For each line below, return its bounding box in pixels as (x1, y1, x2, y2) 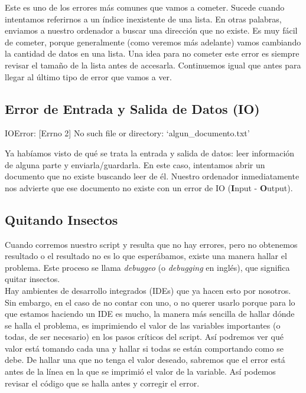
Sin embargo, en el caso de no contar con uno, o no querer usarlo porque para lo (5, 296, 295, 308)
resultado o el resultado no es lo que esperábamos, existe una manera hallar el (5, 250, 287, 262)
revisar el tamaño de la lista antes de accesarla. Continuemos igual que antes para (5, 58, 301, 71)
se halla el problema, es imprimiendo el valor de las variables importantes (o (5, 319, 281, 331)
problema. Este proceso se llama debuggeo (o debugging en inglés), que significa (5, 261, 290, 273)
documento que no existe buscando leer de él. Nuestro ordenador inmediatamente (5, 170, 300, 182)
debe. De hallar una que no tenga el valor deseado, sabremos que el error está (5, 353, 285, 366)
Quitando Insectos (5, 210, 118, 228)
